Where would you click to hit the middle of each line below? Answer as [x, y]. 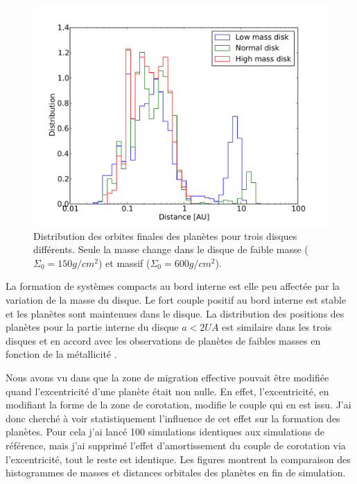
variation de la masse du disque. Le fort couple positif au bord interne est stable [176, 299]
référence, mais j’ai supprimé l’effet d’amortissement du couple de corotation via [176, 445]
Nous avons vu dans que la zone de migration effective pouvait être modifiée [167, 377]
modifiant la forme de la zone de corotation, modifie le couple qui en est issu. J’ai [178, 405]
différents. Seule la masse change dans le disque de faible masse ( [171, 249]
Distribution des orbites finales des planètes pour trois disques [165, 235]
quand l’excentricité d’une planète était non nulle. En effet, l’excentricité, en [167, 391]
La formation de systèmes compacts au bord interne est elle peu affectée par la [173, 286]
